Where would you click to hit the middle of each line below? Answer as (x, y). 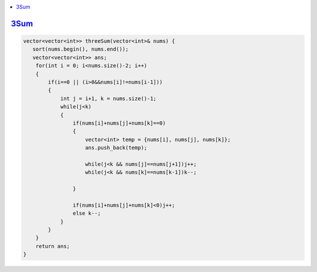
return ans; (53, 246)
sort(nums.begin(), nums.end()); (81, 49)
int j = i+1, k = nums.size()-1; (108, 98)
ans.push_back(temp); (116, 148)
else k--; (87, 213)
